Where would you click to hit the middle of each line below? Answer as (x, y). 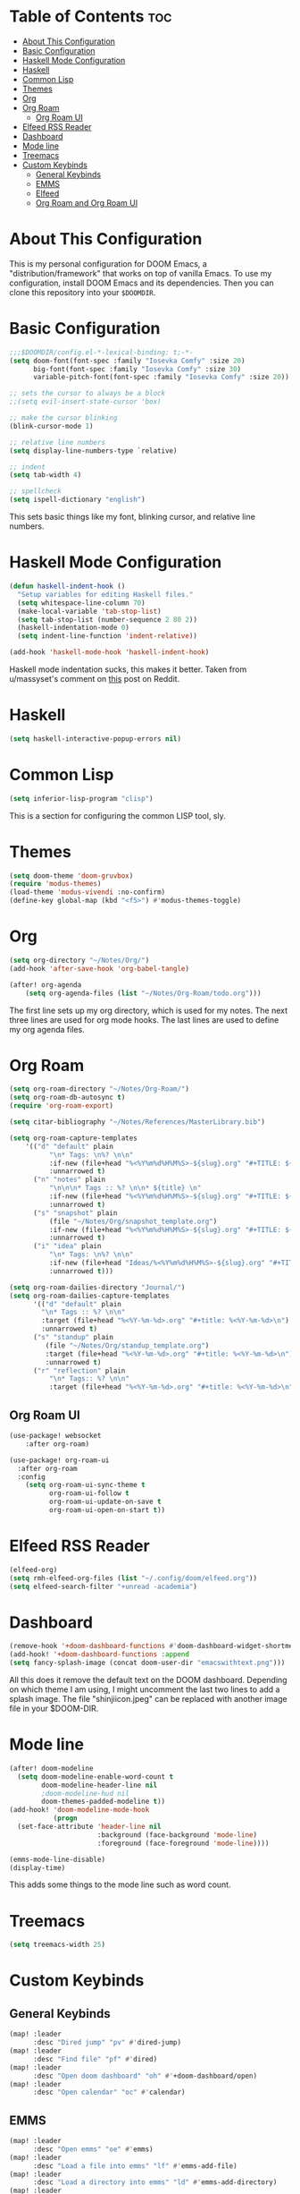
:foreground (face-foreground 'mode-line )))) (183, 1843)
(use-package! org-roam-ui (59, 1460)
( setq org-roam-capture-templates (74, 1138)
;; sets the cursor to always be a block (87, 394)
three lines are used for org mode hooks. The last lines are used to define (144, 1020)
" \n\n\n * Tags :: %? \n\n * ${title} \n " (125, 1188)
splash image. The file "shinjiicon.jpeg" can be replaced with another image (148, 1699)
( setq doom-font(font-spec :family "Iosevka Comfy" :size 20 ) (127, 361)
